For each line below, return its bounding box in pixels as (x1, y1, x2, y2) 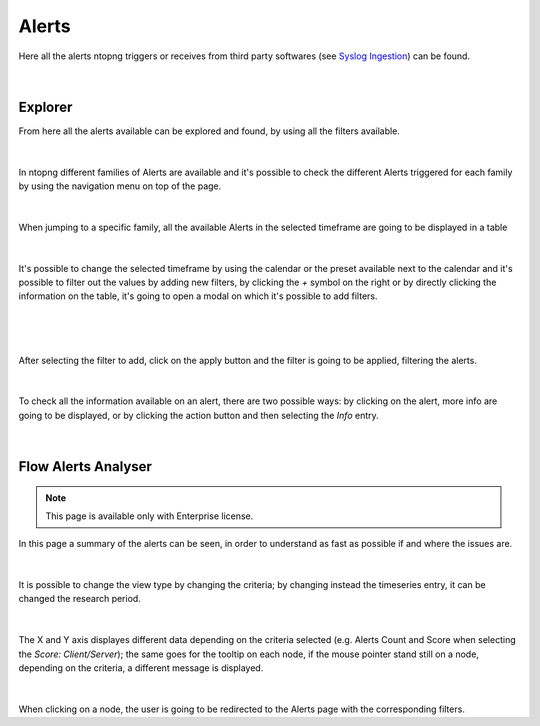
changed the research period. (18, 593, 142, 605)
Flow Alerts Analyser (18, 458, 152, 475)
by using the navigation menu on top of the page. (18, 180, 222, 192)
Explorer (18, 98, 73, 115)
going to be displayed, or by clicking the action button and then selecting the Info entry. (18, 409, 379, 421)
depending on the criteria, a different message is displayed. (18, 662, 264, 674)
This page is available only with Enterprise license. (45, 510, 254, 522)
